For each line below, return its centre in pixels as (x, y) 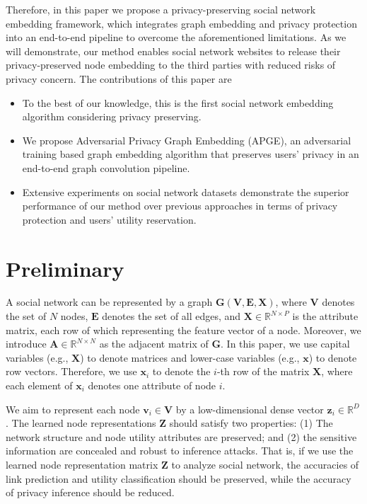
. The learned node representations (81, 423)
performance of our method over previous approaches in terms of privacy (180, 206)
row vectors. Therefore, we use (71, 371)
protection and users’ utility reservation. (109, 219)
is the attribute (325, 316)
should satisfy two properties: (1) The (251, 423)
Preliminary (65, 268)
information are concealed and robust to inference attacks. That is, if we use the (180, 451)
